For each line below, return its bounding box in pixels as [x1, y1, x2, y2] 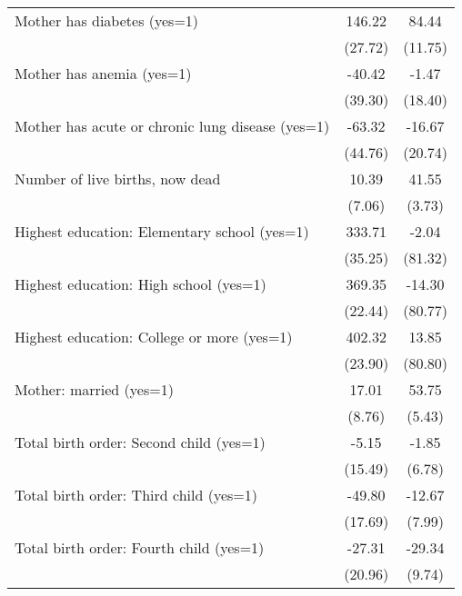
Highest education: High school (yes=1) [15, 273, 266, 294]
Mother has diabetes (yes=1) [15, 10, 199, 31]
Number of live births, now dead [15, 168, 221, 189]
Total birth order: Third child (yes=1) [15, 484, 257, 505]
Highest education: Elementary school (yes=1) [15, 221, 309, 242]
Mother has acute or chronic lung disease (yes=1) [15, 115, 330, 136]
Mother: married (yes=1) [15, 379, 174, 400]
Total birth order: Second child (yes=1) [15, 432, 266, 452]
